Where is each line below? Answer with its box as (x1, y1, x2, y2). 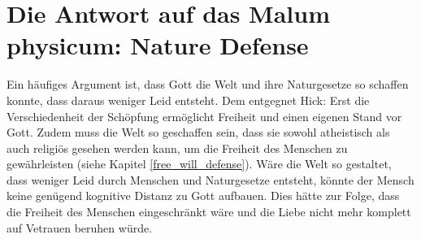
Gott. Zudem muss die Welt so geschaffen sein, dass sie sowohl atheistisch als (7, 124, 390, 141)
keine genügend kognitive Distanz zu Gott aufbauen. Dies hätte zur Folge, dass (7, 187, 400, 204)
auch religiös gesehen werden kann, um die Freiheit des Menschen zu (7, 139, 348, 156)
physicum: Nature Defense (7, 28, 309, 62)
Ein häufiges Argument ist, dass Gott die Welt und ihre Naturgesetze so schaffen (7, 76, 409, 93)
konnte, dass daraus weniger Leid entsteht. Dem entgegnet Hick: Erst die (7, 91, 370, 108)
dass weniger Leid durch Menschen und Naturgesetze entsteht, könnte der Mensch (7, 171, 414, 188)
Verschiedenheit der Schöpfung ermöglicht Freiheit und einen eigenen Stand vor (7, 107, 402, 124)
